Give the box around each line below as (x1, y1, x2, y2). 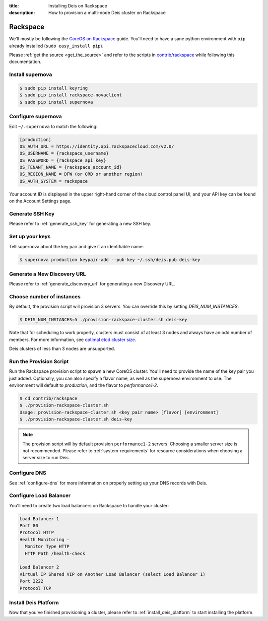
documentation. (9, 59, 42, 65)
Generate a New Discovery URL (9, 271, 86, 277)
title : (9, 3, 19, 8)
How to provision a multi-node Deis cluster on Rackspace (48, 10, 166, 16)
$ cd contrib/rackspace (19, 396, 78, 402)
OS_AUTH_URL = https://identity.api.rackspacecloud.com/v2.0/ (19, 143, 174, 149)
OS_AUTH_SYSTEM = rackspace (19, 178, 88, 184)
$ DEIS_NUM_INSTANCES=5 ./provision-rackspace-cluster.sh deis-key (19, 317, 188, 323)
